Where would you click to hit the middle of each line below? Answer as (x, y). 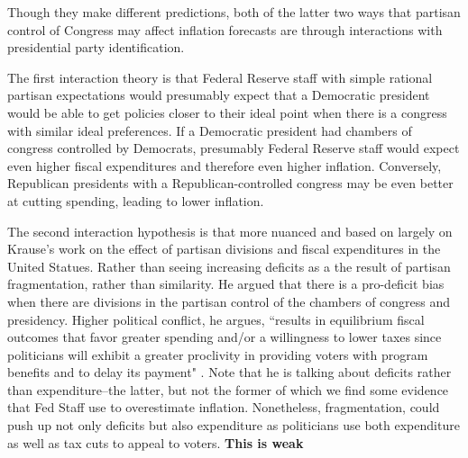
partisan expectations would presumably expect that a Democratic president (219, 95)
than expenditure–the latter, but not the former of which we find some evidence (228, 389)
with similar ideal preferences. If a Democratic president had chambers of (210, 130)
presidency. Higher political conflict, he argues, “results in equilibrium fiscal (216, 319)
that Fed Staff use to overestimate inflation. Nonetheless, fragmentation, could (224, 407)
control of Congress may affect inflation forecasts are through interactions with (225, 29)
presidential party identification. (96, 47)
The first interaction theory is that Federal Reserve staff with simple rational (220, 77)
